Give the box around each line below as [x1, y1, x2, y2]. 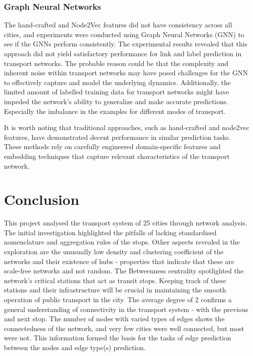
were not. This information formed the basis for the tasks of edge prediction [4, 333, 231, 343]
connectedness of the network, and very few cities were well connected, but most [4, 323, 244, 333]
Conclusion [4, 189, 80, 209]
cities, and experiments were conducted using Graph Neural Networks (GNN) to [4, 29, 244, 39]
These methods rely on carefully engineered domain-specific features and [4, 141, 221, 152]
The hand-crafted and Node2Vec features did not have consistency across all [4, 20, 232, 30]
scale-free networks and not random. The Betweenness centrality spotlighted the [4, 266, 244, 276]
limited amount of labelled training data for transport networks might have [4, 87, 229, 97]
